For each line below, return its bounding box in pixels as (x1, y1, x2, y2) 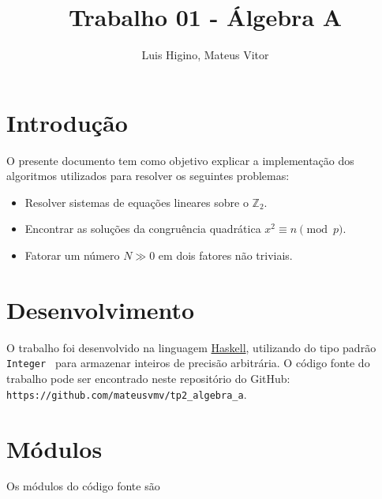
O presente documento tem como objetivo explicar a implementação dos (6, 152, 354, 168)
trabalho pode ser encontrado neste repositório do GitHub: (6, 370, 290, 387)
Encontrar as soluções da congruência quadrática (24, 220, 261, 237)
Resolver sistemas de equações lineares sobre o (24, 193, 249, 210)
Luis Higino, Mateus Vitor (141, 47, 269, 63)
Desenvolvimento (6, 293, 195, 325)
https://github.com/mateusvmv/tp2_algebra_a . (6, 385, 247, 402)
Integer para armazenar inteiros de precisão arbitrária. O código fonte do (6, 355, 370, 371)
